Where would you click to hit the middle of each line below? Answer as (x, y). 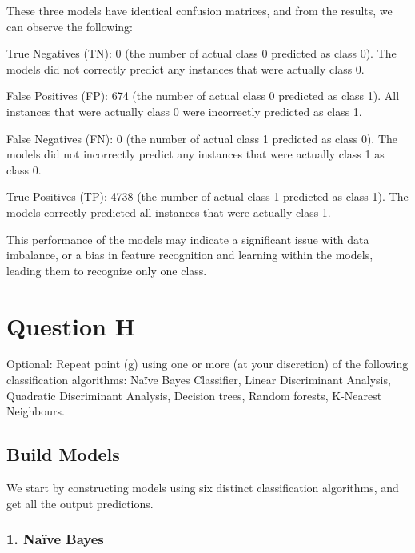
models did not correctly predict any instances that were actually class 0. (186, 68)
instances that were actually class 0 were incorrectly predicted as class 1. (184, 111)
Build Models (63, 454)
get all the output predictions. (80, 503)
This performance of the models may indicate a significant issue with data (188, 239)
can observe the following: (70, 26)
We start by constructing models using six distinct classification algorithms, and (203, 488)
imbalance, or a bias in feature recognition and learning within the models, (190, 255)
